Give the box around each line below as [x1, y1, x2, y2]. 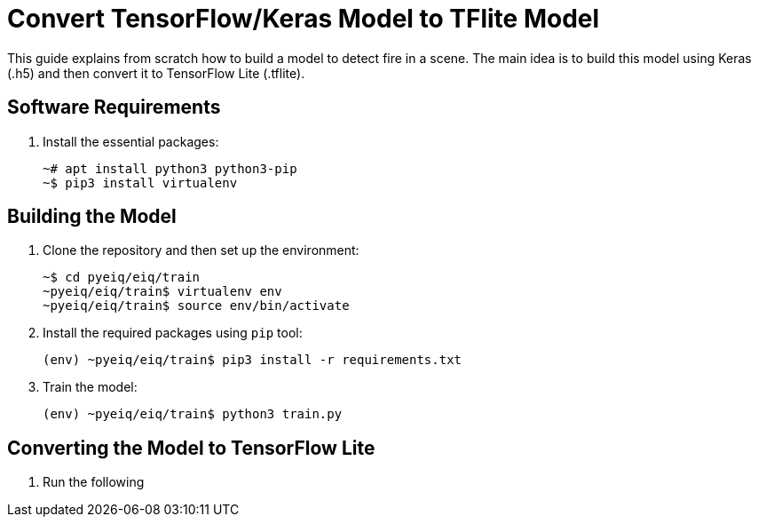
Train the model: [43, 379, 138, 395]
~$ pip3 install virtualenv [43, 175, 238, 190]
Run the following [43, 474, 145, 490]
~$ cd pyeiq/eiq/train [43, 270, 201, 285]
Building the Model [7, 205, 177, 228]
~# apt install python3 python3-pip [43, 161, 297, 176]
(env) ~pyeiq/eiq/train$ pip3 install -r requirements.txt [43, 353, 462, 368]
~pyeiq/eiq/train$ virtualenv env [43, 284, 282, 299]
